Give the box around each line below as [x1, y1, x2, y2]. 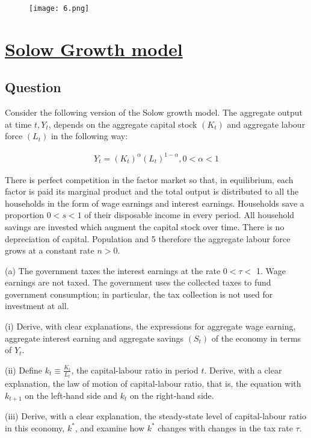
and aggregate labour [227, 117, 306, 130]
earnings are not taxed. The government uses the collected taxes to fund [5, 276, 271, 289]
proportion [5, 208, 45, 221]
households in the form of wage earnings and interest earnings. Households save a [5, 196, 304, 209]
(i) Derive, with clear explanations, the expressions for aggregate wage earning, [5, 320, 296, 333]
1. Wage [256, 264, 286, 277]
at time [5, 117, 32, 130]
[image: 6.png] [29, 4, 90, 13]
